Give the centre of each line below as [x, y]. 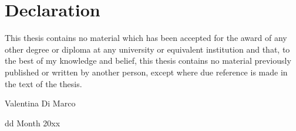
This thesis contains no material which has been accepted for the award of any [146, 38]
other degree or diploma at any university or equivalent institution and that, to [147, 49]
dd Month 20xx [33, 123]
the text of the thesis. [43, 83]
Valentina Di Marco [40, 103]
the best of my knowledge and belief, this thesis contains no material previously [148, 61]
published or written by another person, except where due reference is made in [146, 72]
